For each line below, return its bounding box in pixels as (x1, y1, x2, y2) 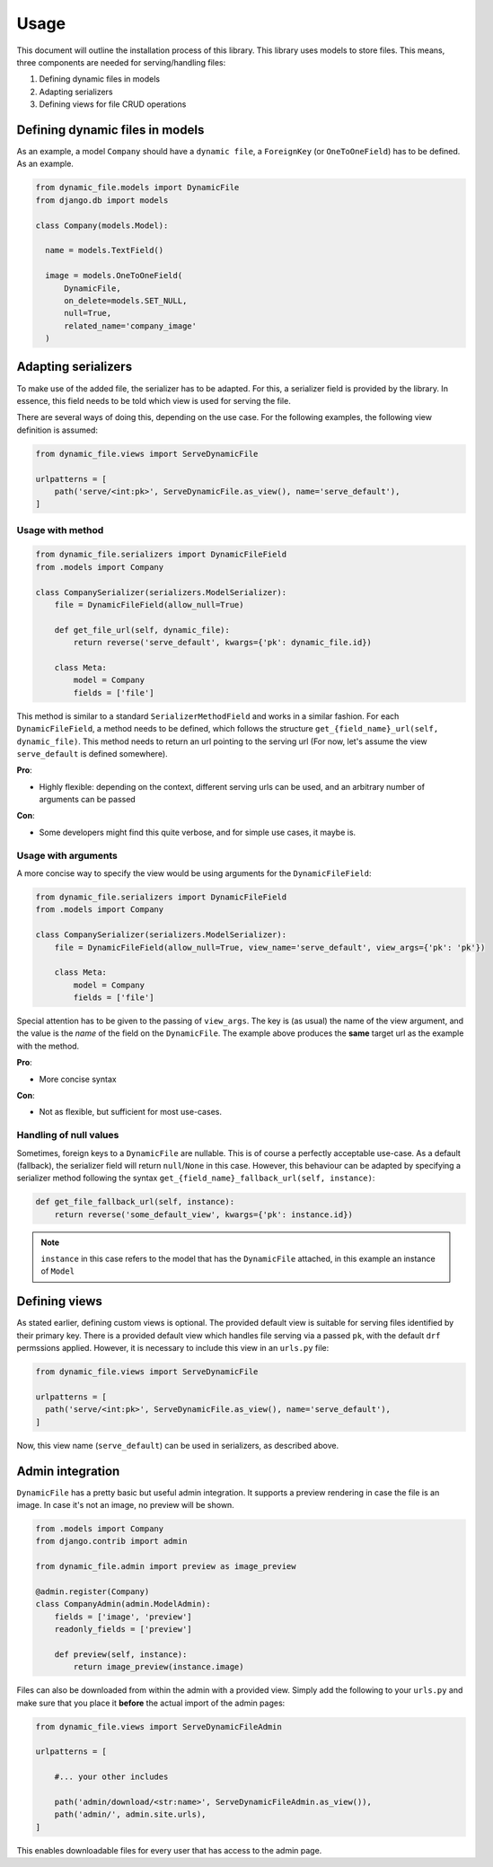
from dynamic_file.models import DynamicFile (35, 182, 240, 193)
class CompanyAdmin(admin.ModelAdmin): (35, 1599, 211, 1609)
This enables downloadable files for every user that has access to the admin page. (16, 1845, 322, 1855)
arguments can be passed (39, 794, 136, 805)
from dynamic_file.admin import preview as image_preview (35, 1562, 296, 1572)
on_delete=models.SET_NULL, (64, 295, 188, 305)
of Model (40, 1266, 75, 1276)
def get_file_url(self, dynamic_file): (54, 625, 231, 635)
